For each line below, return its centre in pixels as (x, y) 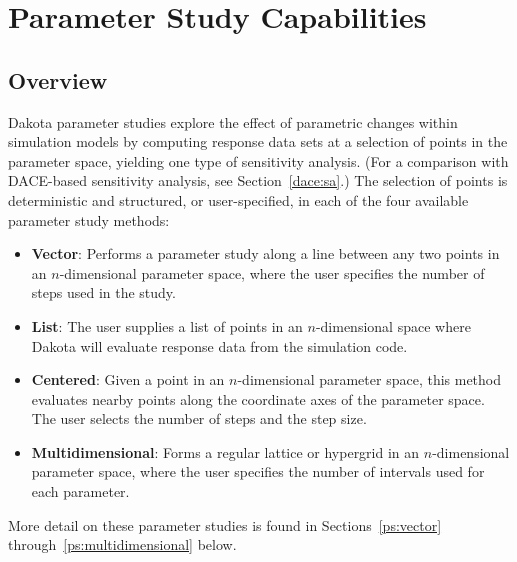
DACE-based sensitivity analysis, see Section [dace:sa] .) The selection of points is (258, 180)
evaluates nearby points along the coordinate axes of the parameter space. (258, 398)
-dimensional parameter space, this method (369, 379)
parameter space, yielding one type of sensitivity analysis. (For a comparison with (258, 160)
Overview (58, 79)
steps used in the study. (103, 292)
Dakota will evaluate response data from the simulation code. (219, 345)
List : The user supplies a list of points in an (167, 325)
